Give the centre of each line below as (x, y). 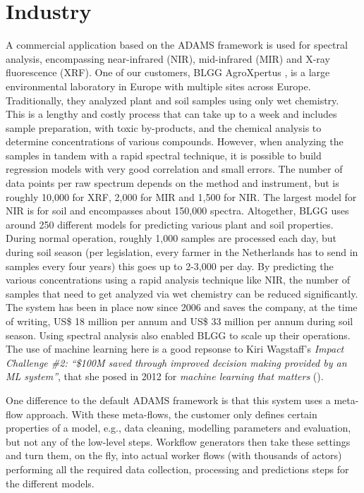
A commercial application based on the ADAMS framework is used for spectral (177, 45)
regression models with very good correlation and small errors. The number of (174, 169)
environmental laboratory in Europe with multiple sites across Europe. (158, 86)
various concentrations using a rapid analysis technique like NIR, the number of (178, 280)
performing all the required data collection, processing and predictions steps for (177, 469)
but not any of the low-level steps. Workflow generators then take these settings (178, 441)
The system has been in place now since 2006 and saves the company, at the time (182, 307)
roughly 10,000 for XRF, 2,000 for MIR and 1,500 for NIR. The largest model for (181, 196)
